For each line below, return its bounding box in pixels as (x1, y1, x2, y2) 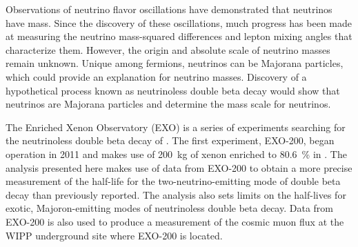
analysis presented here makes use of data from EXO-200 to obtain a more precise (6, 160, 352, 175)
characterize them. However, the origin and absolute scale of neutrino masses (6, 42, 330, 57)
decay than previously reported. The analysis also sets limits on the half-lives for (6, 187, 346, 201)
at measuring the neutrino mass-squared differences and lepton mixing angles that (6, 29, 352, 43)
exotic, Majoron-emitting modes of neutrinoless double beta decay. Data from (6, 201, 334, 215)
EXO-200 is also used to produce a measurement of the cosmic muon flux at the (6, 214, 344, 228)
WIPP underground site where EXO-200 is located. (6, 228, 223, 242)
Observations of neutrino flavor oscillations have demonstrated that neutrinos (6, 2, 332, 16)
